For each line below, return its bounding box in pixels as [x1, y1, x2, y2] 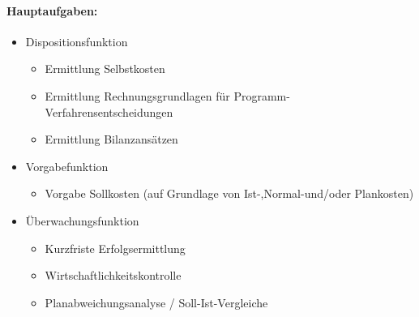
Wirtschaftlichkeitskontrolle [45, 267, 182, 284]
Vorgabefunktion [25, 157, 109, 174]
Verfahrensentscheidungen [45, 103, 173, 120]
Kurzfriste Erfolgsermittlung [45, 239, 186, 256]
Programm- [233, 87, 290, 104]
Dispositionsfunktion [25, 32, 128, 49]
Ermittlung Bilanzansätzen [45, 131, 178, 148]
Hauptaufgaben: [6, 2, 98, 19]
